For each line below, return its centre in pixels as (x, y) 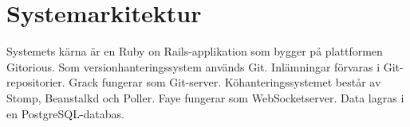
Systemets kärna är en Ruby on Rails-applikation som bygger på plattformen (195, 51)
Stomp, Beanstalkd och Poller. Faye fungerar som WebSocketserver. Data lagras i (205, 97)
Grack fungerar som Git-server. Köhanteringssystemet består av (225, 82)
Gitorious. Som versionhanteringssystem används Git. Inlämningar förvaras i (193, 66)
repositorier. (36, 82)
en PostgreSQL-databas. (65, 113)
